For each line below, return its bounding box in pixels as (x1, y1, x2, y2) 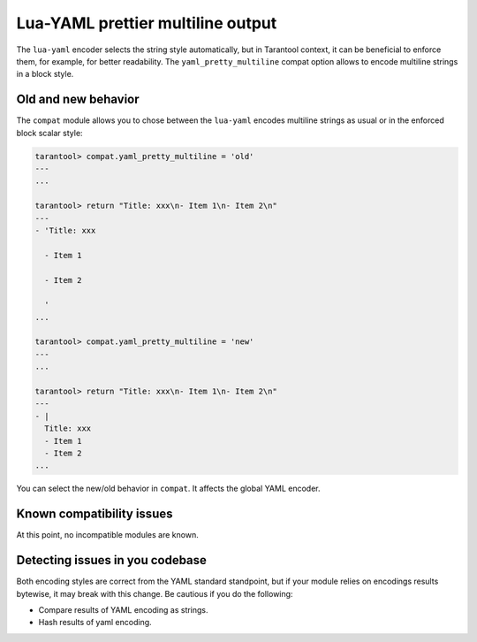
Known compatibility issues (16, 507, 173, 522)
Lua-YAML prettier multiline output (16, 13, 277, 33)
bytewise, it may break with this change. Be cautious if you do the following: (16, 588, 293, 599)
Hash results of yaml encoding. (38, 617, 152, 628)
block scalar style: (16, 127, 83, 138)
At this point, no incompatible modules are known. (16, 530, 199, 540)
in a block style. (16, 69, 74, 80)
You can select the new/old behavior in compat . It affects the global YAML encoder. (16, 483, 322, 494)
